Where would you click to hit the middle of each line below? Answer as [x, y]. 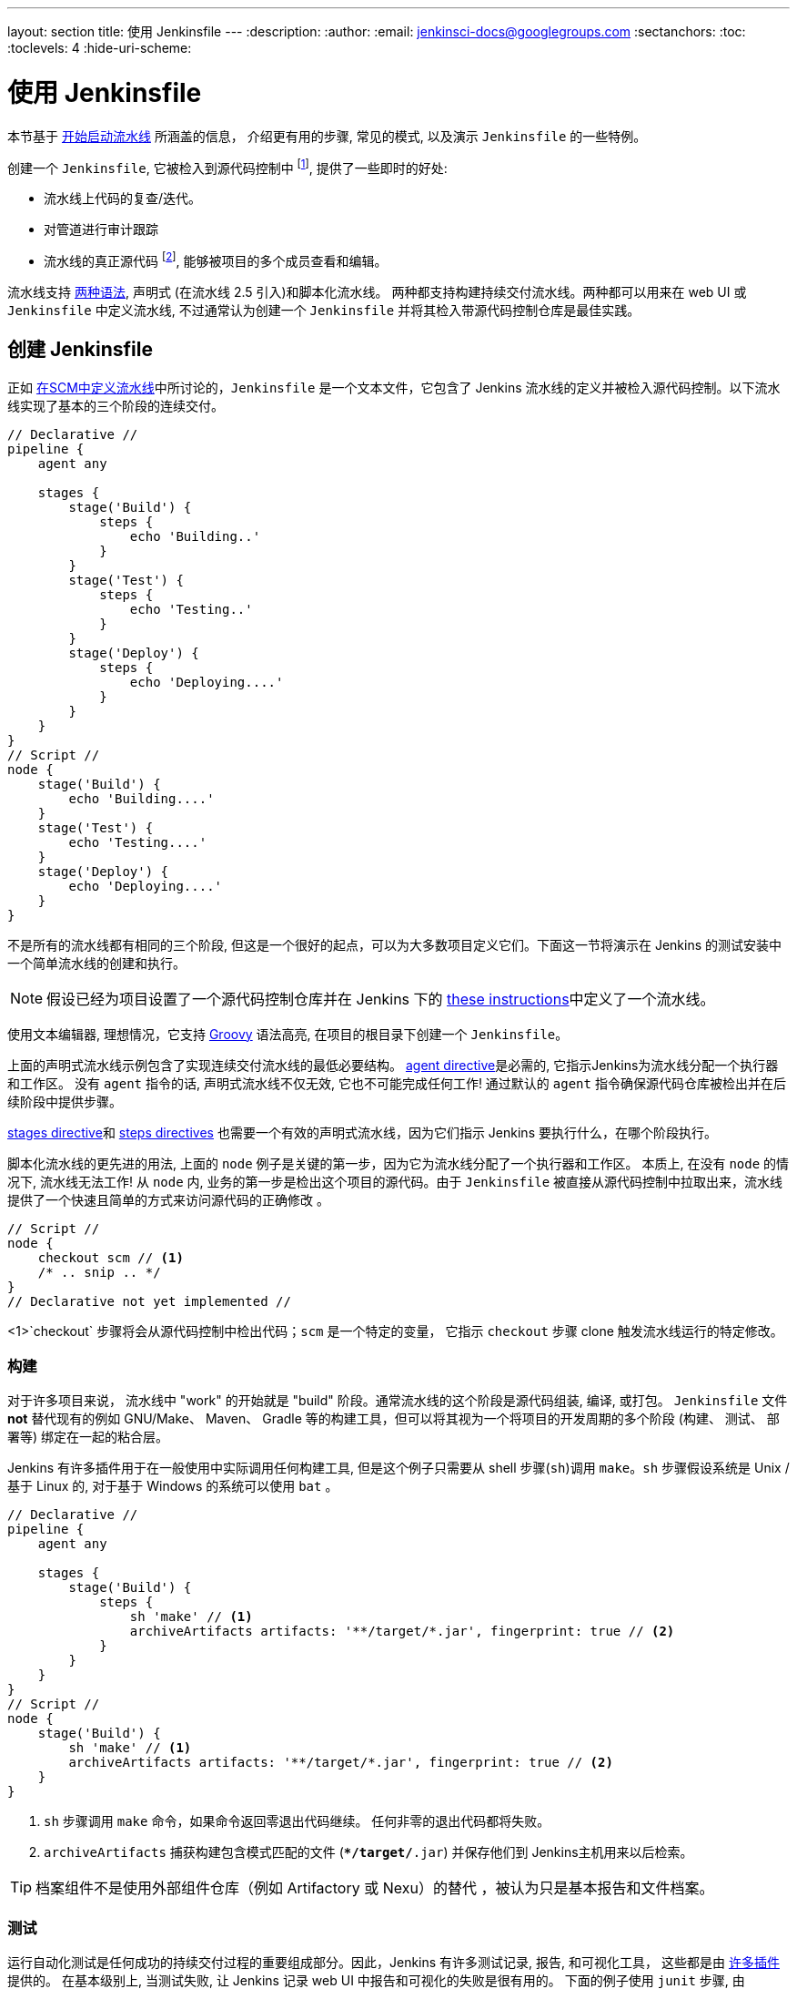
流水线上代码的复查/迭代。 [123, 199]
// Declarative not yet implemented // [149, 1301]
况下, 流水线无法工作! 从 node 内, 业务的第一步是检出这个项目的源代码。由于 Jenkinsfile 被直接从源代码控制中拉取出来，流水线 [395, 1181]
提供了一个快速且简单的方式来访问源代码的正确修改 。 [168, 1199]
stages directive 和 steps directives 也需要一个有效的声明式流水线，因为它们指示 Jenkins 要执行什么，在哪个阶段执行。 [362, 1132]
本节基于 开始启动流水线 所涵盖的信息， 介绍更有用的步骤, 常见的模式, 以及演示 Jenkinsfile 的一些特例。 [327, 136]
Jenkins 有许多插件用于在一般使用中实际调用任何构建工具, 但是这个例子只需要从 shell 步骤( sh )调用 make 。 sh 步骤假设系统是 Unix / [398, 1468]
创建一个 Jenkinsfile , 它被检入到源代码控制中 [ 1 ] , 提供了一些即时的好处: [227, 166]
